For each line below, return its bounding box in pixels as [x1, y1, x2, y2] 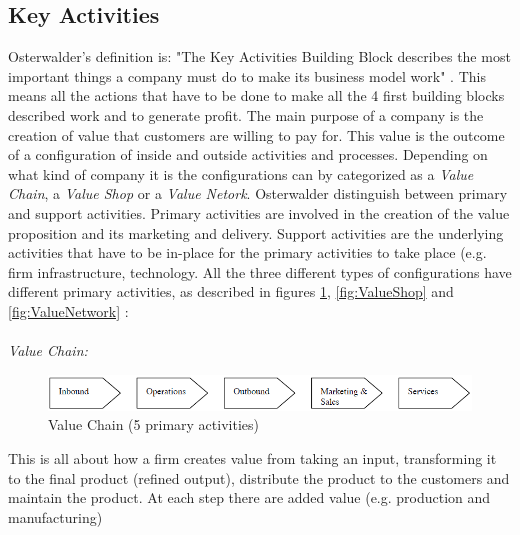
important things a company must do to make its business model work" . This [8, 65, 486, 86]
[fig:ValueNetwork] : [8, 300, 129, 321]
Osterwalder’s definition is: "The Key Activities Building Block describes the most [8, 46, 511, 67]
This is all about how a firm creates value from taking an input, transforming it [8, 448, 497, 468]
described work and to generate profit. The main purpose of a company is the [8, 104, 484, 125]
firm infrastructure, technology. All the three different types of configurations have [8, 261, 512, 282]
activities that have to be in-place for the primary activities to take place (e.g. [8, 242, 487, 263]
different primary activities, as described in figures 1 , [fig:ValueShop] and [8, 281, 454, 302]
